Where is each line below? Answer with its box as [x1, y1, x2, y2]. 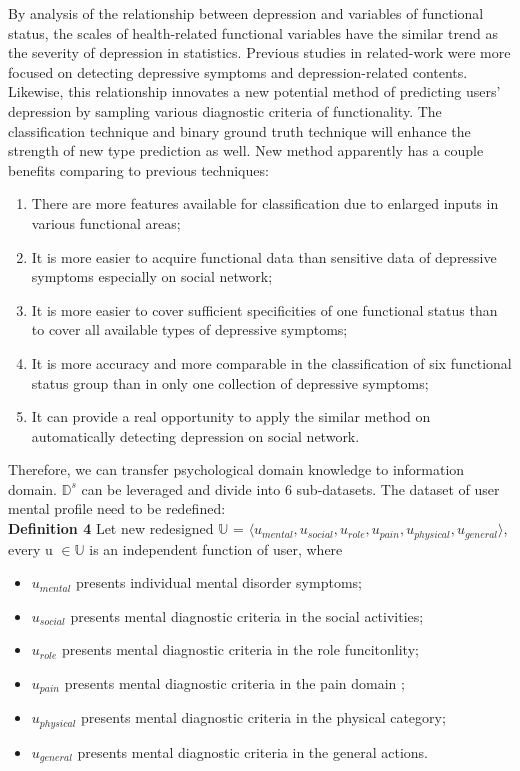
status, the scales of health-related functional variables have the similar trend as [8, 22, 498, 43]
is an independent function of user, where [89, 538, 343, 559]
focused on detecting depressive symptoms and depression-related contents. [8, 61, 468, 82]
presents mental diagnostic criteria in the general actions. [77, 741, 428, 762]
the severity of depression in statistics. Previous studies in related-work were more [8, 42, 511, 63]
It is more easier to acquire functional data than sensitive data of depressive [31, 246, 497, 267]
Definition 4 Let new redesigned [8, 518, 214, 539]
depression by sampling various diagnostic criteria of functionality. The [8, 100, 442, 121]
